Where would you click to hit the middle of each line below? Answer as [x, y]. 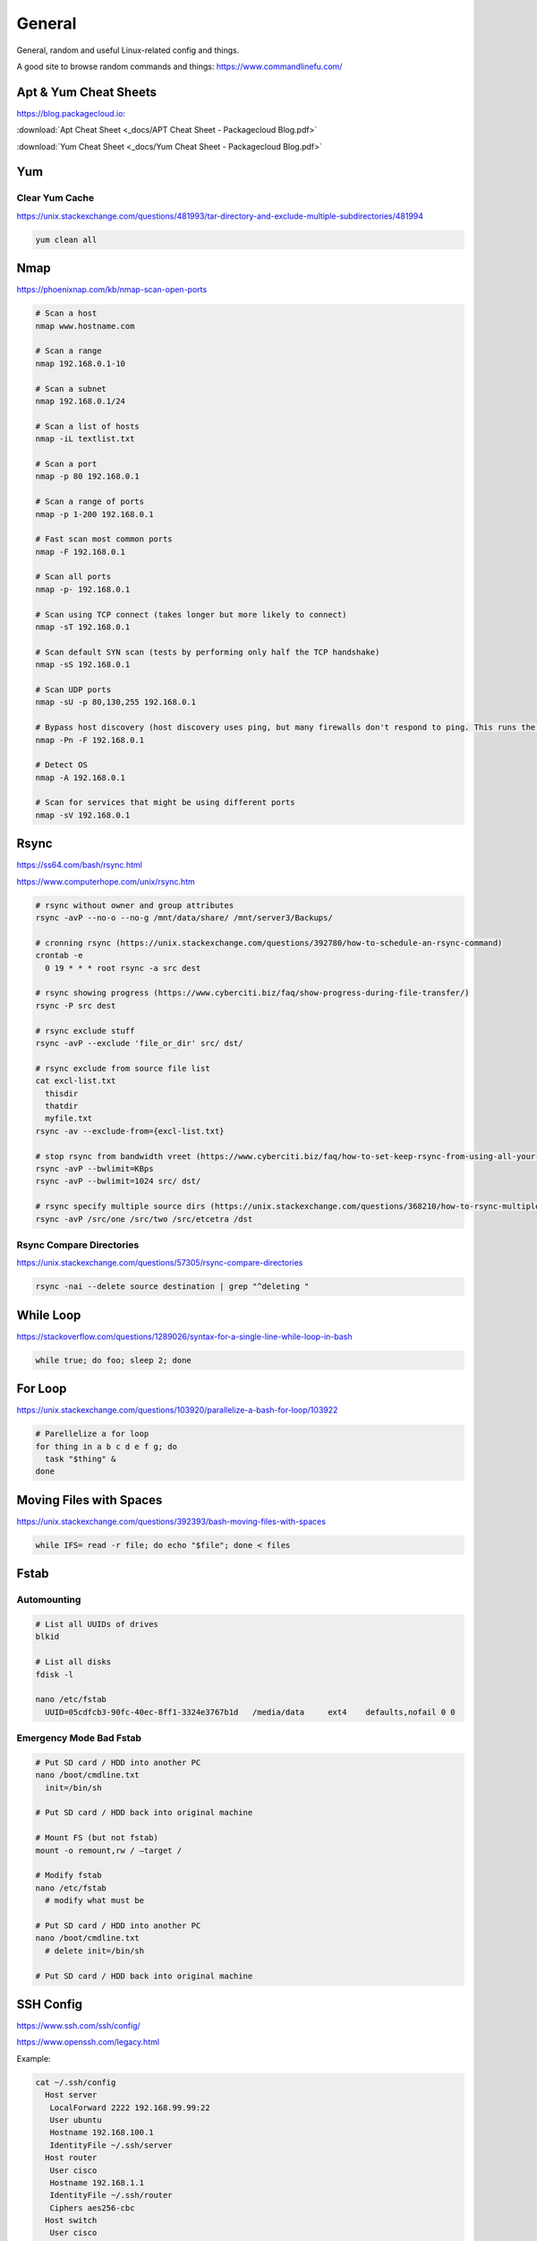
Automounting [49, 1600]
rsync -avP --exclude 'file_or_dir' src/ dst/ [139, 1043]
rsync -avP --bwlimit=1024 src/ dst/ [118, 1181]
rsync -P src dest [76, 1005]
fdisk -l [55, 1674]
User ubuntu [76, 2120]
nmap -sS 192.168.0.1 [83, 665]
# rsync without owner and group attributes [135, 905]
